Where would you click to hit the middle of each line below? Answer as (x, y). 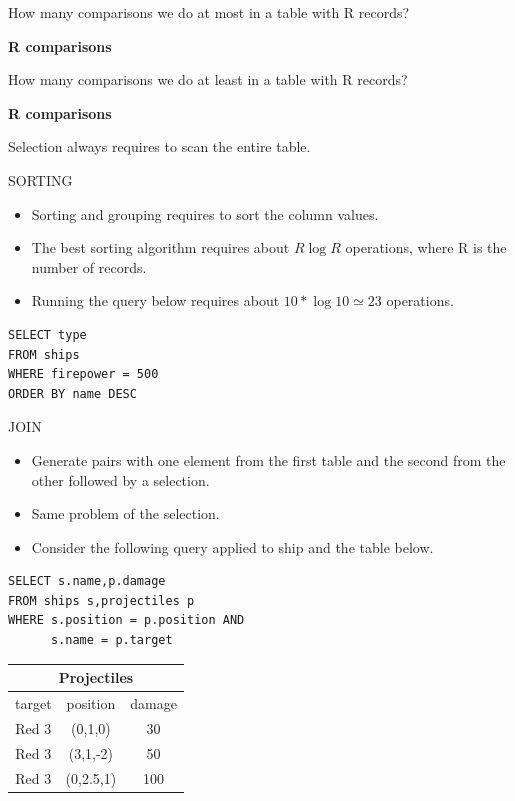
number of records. (89, 266)
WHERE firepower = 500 (83, 374)
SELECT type (47, 334)
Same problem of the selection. (125, 513)
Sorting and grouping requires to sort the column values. (205, 213)
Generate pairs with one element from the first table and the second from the (268, 459)
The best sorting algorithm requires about (160, 247)
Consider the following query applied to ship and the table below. (232, 546)
